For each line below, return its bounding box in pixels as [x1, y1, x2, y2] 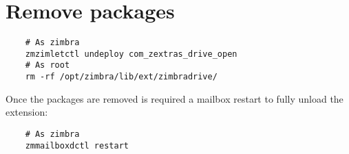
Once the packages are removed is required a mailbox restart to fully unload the [6, 91, 343, 105]
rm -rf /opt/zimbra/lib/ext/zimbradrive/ [25, 72, 218, 82]
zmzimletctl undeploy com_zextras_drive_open [25, 49, 237, 59]
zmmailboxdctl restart [25, 140, 129, 151]
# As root [25, 60, 70, 70]
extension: [6, 105, 48, 119]
